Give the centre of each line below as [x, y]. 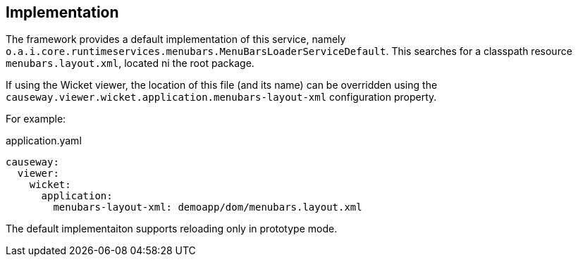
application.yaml [44, 141]
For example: [36, 119]
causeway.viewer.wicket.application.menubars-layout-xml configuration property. [221, 97]
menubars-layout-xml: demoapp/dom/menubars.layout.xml [208, 207]
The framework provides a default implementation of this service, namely [176, 39]
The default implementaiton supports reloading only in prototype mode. [172, 229]
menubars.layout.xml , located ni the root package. [130, 63]
